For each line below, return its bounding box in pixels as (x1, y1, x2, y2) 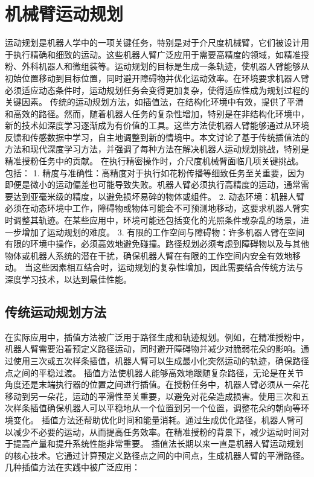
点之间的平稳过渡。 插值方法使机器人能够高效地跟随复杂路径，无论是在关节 (5, 366, 304, 379)
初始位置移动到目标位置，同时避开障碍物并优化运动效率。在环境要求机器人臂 (5, 71, 309, 84)
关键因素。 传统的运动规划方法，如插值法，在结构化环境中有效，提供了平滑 (5, 95, 304, 108)
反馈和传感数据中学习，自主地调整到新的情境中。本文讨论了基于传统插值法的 (5, 130, 309, 143)
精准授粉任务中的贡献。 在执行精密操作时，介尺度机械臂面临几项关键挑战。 (5, 155, 304, 167)
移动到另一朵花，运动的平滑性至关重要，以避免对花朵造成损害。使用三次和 (5, 389, 301, 402)
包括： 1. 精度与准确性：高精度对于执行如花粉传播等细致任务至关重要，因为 (5, 166, 305, 179)
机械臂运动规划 (5, 1, 124, 26)
